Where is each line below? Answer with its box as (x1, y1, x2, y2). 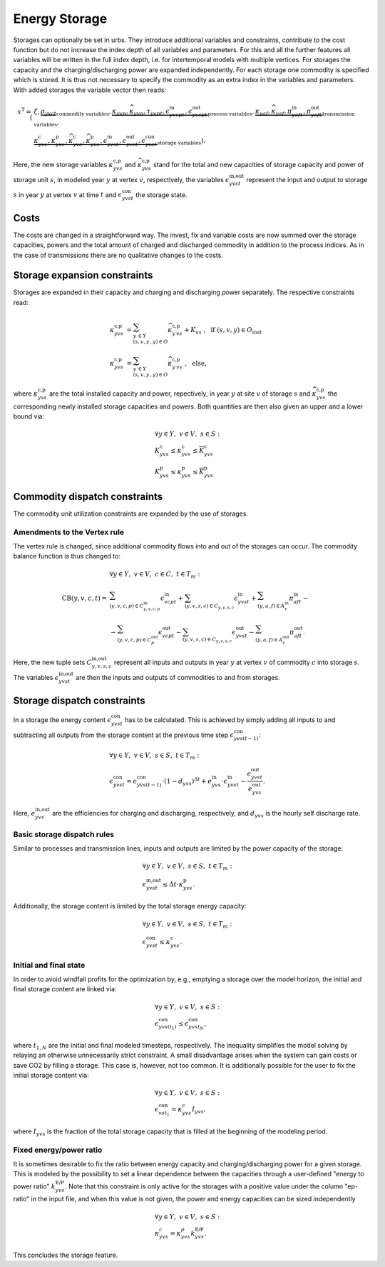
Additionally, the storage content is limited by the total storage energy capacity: (13, 902, 247, 911)
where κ (13, 389, 38, 398)
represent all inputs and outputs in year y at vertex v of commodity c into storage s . (114, 658, 360, 667)
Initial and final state (13, 960, 86, 970)
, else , (184, 359, 207, 367)
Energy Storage (13, 11, 108, 26)
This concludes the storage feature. (13, 1251, 118, 1259)
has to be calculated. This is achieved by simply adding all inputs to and (125, 715, 336, 724)
